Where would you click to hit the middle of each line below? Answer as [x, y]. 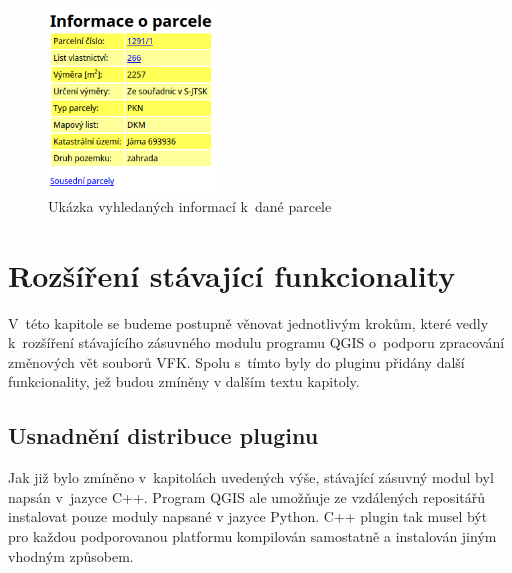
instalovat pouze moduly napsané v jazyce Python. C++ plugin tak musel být [248, 516]
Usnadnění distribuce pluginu [163, 435]
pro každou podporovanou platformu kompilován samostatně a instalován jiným [252, 536]
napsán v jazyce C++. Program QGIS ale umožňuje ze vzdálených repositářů [246, 496]
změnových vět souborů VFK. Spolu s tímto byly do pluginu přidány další [236, 361]
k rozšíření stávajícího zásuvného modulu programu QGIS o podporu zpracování [256, 342]
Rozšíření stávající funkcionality [232, 274]
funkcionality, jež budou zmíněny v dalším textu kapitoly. [184, 381]
